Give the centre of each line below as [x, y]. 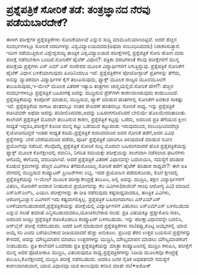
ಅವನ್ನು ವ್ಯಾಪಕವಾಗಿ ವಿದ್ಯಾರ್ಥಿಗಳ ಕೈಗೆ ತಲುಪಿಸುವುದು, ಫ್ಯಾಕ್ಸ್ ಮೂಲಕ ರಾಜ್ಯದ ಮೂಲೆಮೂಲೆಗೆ [86, 79]
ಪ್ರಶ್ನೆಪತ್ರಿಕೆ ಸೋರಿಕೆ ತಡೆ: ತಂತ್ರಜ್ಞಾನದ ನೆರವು [78, 10]
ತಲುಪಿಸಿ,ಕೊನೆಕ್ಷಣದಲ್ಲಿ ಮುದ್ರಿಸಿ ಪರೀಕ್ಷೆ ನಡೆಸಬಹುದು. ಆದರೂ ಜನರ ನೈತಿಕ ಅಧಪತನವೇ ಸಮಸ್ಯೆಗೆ [88, 259]
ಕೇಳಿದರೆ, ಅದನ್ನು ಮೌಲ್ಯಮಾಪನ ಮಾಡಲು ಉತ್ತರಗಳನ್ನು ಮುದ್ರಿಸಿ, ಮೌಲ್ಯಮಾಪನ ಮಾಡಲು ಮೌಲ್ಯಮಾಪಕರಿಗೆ [97, 239]
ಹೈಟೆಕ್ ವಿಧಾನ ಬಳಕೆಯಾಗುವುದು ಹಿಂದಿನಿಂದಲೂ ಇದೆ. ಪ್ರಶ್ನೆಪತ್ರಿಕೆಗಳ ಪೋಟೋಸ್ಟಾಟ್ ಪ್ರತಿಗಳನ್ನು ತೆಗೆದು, [94, 72]
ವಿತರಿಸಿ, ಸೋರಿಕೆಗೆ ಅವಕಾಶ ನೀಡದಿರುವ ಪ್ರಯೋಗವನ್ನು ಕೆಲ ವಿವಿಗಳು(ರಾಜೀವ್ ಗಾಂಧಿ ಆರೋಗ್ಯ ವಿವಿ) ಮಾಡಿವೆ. [98, 186]
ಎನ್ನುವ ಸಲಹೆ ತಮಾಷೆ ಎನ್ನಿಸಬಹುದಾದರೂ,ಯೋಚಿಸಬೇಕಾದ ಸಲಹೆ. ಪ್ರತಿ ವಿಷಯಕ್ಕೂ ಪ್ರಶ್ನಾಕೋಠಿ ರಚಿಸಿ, [94, 212]
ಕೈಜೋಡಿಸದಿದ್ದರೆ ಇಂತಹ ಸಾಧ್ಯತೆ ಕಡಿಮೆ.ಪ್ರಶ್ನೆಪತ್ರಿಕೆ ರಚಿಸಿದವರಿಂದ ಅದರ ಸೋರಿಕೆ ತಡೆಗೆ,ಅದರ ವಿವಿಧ [90, 132]
